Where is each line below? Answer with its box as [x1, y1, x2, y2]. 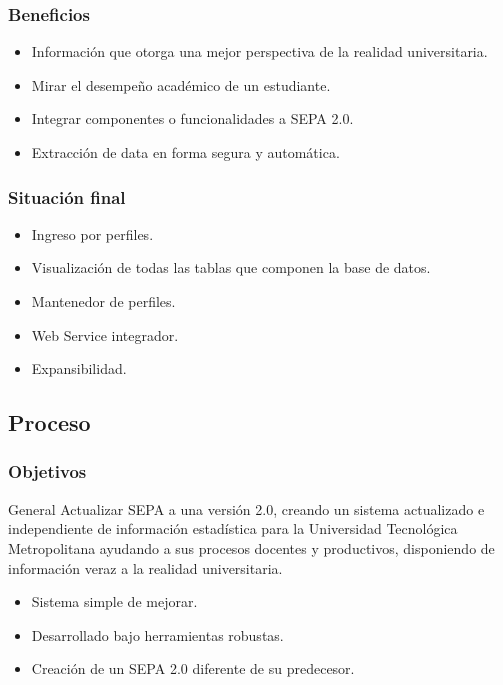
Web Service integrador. [31, 324, 179, 345]
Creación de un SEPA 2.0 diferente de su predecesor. [31, 658, 355, 679]
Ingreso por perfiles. [31, 223, 154, 244]
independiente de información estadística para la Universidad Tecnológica [8, 518, 458, 539]
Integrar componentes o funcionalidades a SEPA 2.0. [31, 108, 354, 129]
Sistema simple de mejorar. [31, 591, 198, 612]
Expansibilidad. [31, 358, 127, 379]
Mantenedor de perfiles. [31, 291, 176, 311]
